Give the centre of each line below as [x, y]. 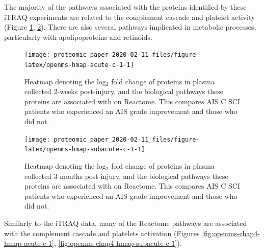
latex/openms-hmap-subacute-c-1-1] [85, 150]
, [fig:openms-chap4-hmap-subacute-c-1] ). [118, 243]
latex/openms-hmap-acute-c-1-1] [79, 65]
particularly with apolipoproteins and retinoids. [78, 37]
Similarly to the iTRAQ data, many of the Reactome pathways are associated [126, 223]
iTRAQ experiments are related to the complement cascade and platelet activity [130, 17]
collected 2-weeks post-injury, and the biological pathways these [124, 91]
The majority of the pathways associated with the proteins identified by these [125, 7]
